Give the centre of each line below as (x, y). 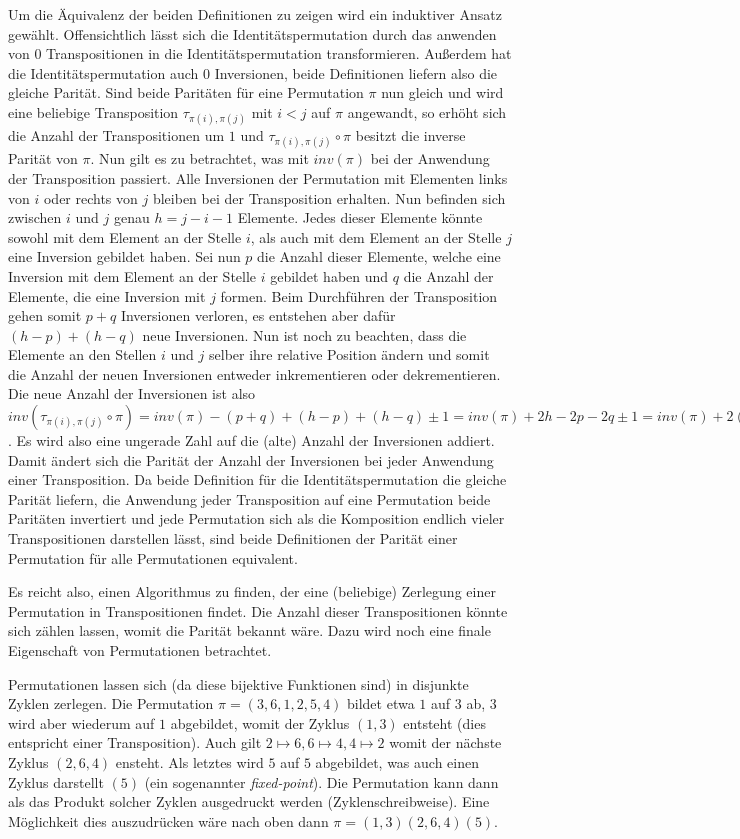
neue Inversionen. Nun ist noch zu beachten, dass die (304, 334)
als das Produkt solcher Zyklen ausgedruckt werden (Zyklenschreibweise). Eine (249, 801)
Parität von (43, 158)
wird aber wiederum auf (81, 722)
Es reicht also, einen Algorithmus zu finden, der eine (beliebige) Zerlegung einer (252, 591)
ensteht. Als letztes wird (189, 761)
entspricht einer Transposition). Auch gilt (135, 742)
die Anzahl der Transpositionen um (116, 135)
